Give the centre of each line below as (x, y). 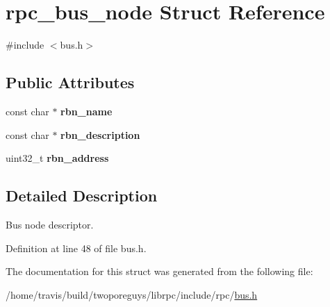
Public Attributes (70, 82)
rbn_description (100, 134)
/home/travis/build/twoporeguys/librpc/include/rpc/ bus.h (132, 294)
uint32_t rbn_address (57, 158)
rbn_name (86, 111)
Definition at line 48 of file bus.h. (76, 248)
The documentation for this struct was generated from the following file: (159, 271)
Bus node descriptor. (50, 224)
